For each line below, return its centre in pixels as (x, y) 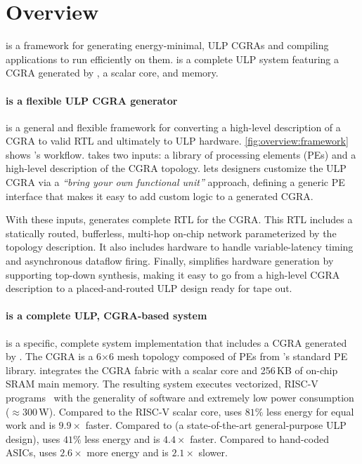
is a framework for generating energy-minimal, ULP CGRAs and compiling (167, 45)
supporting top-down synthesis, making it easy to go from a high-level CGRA (173, 274)
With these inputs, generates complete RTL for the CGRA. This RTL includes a (179, 219)
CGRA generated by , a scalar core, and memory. (112, 73)
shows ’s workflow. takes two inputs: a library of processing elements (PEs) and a (181, 154)
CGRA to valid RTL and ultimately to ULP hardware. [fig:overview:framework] (177, 141)
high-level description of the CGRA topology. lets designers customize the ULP (176, 168)
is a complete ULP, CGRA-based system (106, 316)
